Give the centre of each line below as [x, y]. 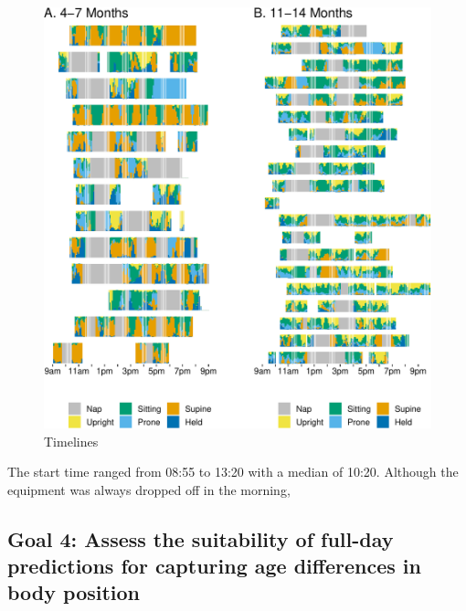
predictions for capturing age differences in [214, 566]
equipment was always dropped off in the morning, [149, 489]
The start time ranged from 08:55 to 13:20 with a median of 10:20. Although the [233, 472]
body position [74, 592]
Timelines [71, 441]
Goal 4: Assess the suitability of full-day [201, 538]
